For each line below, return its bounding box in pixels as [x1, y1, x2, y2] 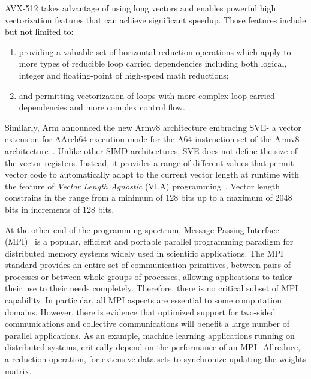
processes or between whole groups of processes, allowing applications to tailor [5, 270, 292, 282]
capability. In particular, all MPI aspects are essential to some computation [5, 294, 282, 306]
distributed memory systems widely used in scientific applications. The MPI [5, 246, 284, 259]
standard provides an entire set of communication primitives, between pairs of [5, 258, 291, 271]
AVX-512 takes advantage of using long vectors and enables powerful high [5, 2, 276, 14]
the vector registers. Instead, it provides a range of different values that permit [5, 156, 294, 169]
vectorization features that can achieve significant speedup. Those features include [5, 13, 306, 26]
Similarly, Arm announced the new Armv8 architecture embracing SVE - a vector [5, 121, 301, 133]
